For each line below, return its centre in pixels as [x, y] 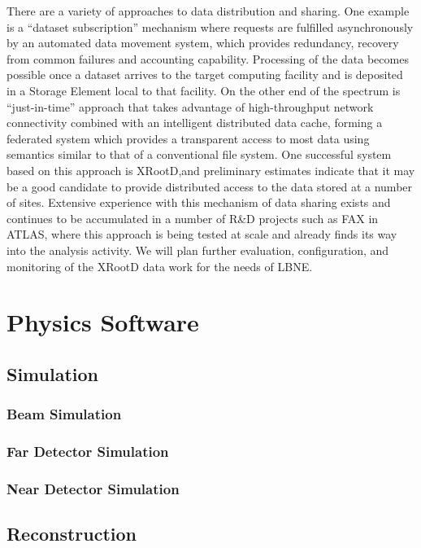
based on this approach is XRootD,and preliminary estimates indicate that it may [211, 170]
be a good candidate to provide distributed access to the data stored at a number [210, 186]
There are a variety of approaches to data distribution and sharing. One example [208, 11]
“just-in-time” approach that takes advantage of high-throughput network [190, 106]
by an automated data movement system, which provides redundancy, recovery [203, 43]
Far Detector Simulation [88, 452]
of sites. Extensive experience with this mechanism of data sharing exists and [199, 202]
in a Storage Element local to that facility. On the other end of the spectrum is [204, 90]
